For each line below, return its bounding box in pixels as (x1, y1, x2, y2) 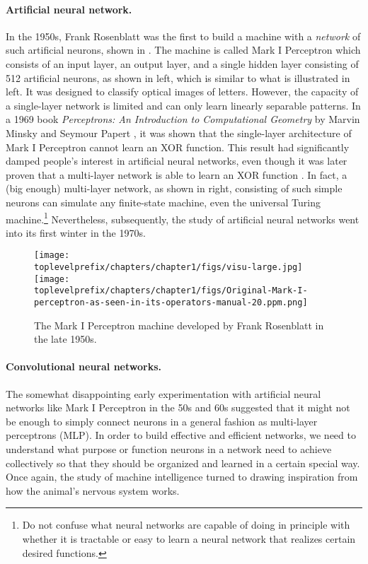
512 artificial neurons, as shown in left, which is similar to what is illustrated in (6, 70, 350, 85)
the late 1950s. (34, 331, 97, 346)
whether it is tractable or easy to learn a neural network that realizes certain (22, 531, 356, 546)
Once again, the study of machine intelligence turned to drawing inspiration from (6, 469, 358, 484)
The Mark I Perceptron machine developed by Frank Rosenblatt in (34, 317, 324, 332)
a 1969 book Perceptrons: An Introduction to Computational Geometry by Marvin (6, 112, 360, 127)
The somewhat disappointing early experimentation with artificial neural (6, 386, 321, 401)
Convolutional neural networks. (6, 359, 161, 374)
